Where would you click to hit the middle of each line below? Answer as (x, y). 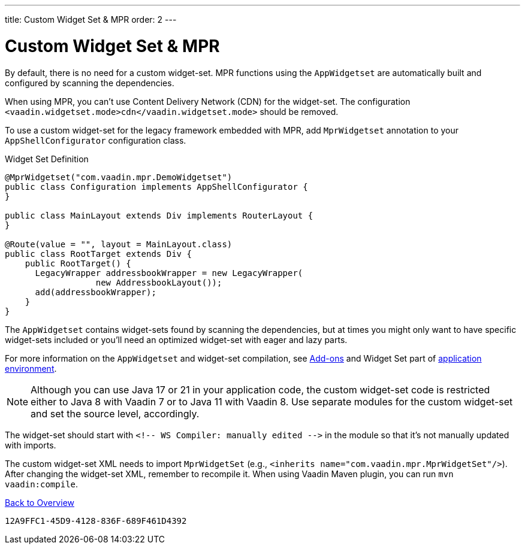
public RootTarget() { (78, 263)
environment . (31, 368)
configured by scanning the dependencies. (90, 83)
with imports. (31, 445)
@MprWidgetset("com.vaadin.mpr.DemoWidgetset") (119, 177)
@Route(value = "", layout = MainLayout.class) (119, 244)
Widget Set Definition (47, 159)
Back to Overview (40, 502)
